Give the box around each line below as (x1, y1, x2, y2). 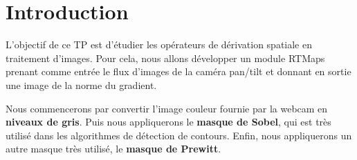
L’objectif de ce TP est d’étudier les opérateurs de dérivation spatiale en (6, 37, 313, 52)
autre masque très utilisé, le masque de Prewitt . (6, 141, 221, 156)
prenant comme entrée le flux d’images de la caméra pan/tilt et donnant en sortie (6, 64, 351, 79)
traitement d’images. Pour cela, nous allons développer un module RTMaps (6, 50, 325, 65)
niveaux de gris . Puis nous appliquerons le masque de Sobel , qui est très (6, 114, 331, 129)
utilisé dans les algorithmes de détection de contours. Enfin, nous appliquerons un (6, 128, 352, 142)
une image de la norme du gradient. (6, 77, 157, 92)
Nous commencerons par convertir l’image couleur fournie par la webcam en (6, 101, 328, 115)
